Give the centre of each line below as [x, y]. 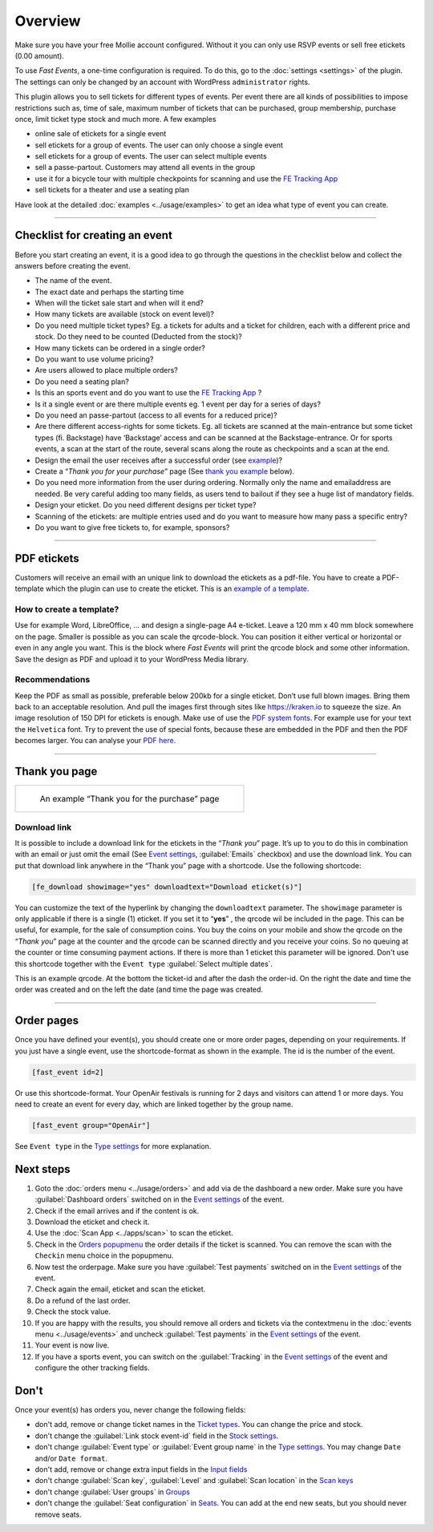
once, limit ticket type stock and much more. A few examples [115, 119]
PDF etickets [47, 558]
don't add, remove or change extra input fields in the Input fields [141, 1469]
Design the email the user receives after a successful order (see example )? [159, 460]
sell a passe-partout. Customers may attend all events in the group [145, 168]
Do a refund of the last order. [83, 1300]
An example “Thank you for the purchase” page [129, 799]
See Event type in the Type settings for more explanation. [113, 1146]
